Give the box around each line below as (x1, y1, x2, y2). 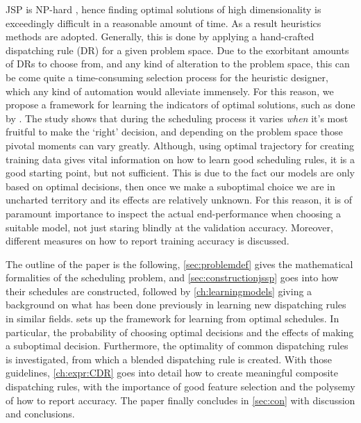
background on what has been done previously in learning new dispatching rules (6, 297, 346, 312)
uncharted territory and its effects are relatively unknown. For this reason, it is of (6, 192, 353, 207)
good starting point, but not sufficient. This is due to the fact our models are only (6, 165, 355, 180)
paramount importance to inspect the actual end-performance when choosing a (6, 206, 341, 220)
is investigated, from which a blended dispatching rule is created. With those (6, 351, 332, 366)
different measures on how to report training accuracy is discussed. (6, 233, 289, 248)
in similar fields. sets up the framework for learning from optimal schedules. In (6, 311, 339, 326)
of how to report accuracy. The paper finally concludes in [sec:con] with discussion (6, 392, 355, 407)
